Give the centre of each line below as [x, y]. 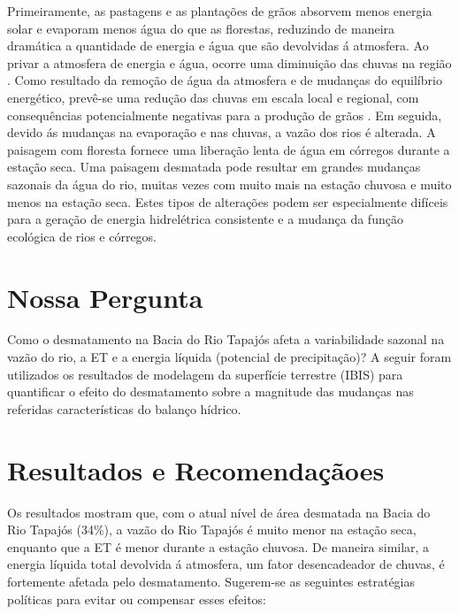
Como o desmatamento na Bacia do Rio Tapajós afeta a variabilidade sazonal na [226, 339]
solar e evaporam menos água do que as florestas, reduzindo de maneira [201, 28]
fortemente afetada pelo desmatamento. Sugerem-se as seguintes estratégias [211, 581]
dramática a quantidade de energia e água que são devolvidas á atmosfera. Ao [218, 46]
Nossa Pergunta [105, 297]
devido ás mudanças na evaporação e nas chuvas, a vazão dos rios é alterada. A [222, 132]
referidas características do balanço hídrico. [124, 408]
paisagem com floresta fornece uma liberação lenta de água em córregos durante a [229, 149]
